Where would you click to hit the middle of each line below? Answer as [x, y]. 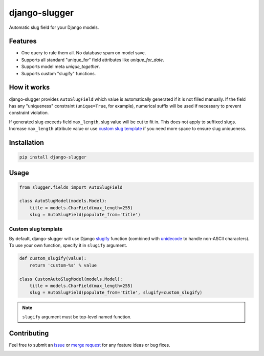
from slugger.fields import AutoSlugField [71, 187]
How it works [29, 87]
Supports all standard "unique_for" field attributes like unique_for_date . [93, 60]
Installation [26, 143]
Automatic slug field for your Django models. [54, 27]
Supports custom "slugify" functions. [59, 73]
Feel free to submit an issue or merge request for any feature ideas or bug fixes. [90, 345]
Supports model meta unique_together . [61, 67]
